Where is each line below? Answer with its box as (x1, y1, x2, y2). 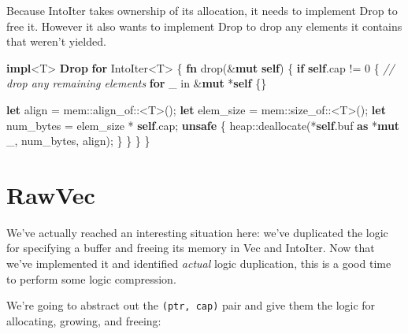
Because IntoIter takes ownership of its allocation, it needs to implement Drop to (6, 2, 398, 18)
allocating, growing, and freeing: (6, 312, 161, 328)
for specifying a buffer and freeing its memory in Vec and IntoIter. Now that (6, 239, 375, 256)
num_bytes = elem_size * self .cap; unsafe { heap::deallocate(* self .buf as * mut (6, 117, 400, 133)
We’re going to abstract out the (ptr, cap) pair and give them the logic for (6, 297, 376, 314)
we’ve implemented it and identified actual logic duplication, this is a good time (6, 255, 391, 272)
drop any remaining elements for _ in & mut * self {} (6, 75, 267, 91)
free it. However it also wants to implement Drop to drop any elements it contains (6, 17, 402, 34)
